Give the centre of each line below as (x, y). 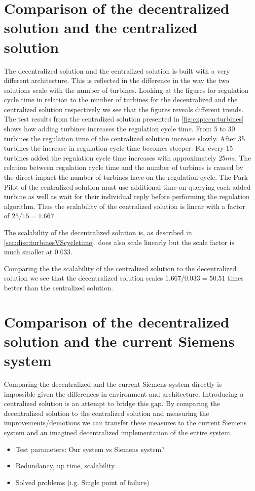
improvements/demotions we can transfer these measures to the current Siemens (125, 423)
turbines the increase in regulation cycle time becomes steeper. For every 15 (119, 148)
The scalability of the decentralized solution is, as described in (98, 232)
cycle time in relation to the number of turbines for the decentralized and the (121, 100)
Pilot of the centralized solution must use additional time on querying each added (127, 186)
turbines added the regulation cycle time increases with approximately (110, 157)
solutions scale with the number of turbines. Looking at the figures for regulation (126, 90)
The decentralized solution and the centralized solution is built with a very (117, 70)
